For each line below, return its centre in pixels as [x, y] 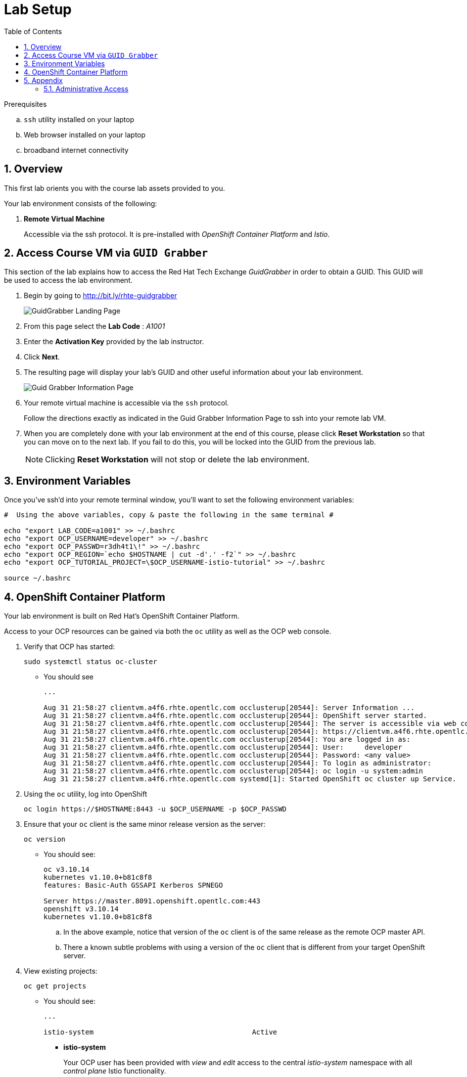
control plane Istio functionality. [115, 1071]
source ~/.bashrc [37, 578]
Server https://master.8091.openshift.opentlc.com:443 [152, 901]
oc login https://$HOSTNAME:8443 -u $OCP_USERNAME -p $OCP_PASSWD [155, 809]
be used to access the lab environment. [68, 280]
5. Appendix [43, 80]
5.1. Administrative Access [86, 89]
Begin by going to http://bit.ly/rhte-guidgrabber [100, 296]
